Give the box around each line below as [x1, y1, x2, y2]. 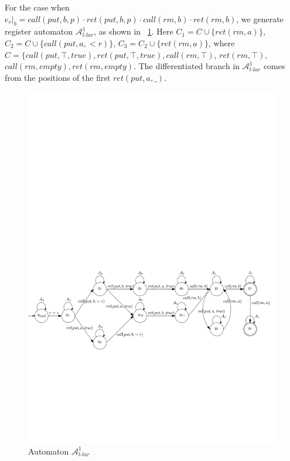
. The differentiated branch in [134, 60, 240, 72]
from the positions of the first [5, 71, 111, 83]
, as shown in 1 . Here [94, 25, 173, 37]
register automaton [5, 25, 73, 37]
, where [209, 36, 235, 49]
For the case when [5, 1, 70, 13]
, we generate [236, 12, 284, 25]
